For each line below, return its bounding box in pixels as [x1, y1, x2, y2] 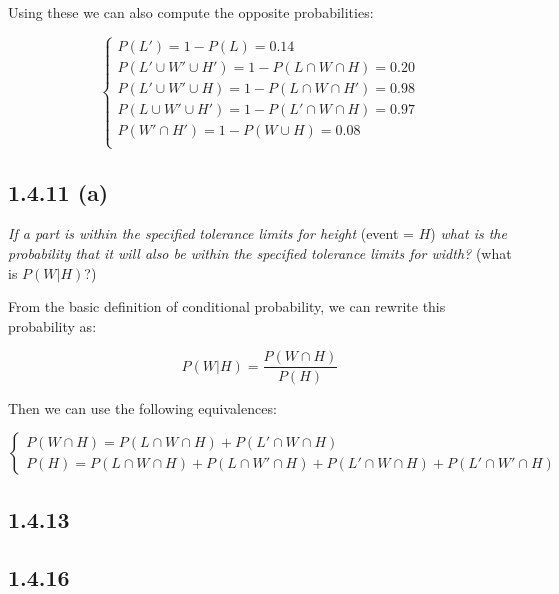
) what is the [430, 223, 507, 244]
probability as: [8, 315, 97, 336]
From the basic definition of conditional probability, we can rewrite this [8, 296, 446, 317]
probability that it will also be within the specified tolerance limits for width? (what [8, 243, 512, 264]
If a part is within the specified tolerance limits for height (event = [8, 223, 414, 244]
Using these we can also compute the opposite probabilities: [8, 2, 374, 22]
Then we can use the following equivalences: [8, 397, 277, 418]
